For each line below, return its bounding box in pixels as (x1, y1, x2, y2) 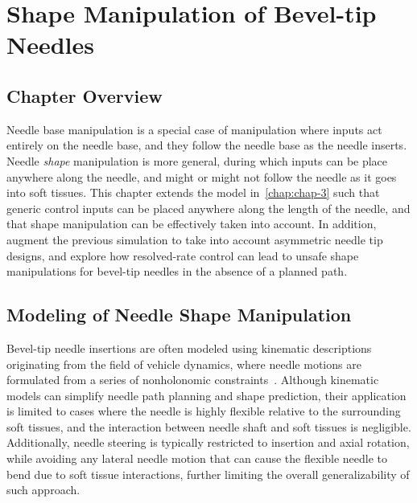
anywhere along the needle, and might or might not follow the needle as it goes (6, 168, 397, 185)
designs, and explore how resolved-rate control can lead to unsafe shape (6, 247, 359, 264)
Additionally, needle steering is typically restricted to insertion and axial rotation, (6, 434, 410, 451)
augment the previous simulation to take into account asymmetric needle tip (6, 231, 383, 247)
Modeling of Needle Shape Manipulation (6, 302, 352, 327)
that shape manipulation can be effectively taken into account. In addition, (6, 215, 377, 232)
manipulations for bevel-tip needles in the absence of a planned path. (6, 263, 348, 280)
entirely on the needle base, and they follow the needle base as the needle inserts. (6, 137, 407, 153)
